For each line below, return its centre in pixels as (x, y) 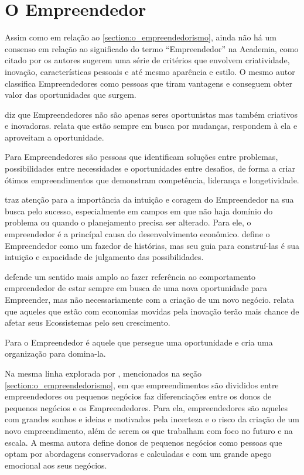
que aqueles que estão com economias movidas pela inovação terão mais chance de (152, 311)
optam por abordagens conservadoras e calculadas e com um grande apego (138, 454)
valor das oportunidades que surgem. (71, 95)
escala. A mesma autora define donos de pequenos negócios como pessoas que (144, 442)
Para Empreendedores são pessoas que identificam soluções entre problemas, (141, 157)
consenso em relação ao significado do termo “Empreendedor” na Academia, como (152, 48)
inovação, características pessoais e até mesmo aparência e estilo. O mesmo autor (150, 71)
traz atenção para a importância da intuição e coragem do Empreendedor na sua (149, 199)
